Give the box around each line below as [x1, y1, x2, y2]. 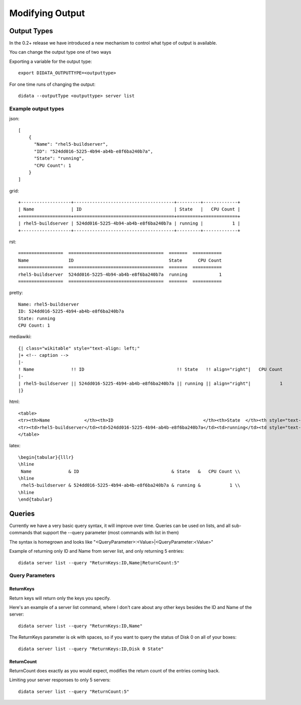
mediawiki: [9, 334, 32, 340]
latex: [9, 443, 21, 449]
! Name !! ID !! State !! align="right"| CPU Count [18, 366, 283, 372]
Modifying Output [9, 8, 85, 19]
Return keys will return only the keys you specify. [9, 595, 111, 601]
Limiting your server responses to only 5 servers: [9, 677, 111, 683]
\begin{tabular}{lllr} [18, 454, 74, 460]
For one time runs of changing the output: [9, 81, 95, 87]
